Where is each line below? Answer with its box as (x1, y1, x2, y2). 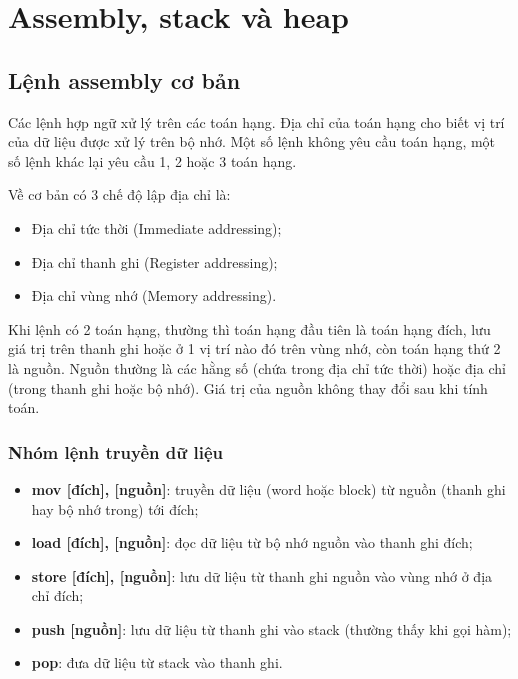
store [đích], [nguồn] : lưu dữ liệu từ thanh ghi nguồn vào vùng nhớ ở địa (31, 565, 493, 586)
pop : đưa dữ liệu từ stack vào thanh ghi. (31, 652, 283, 673)
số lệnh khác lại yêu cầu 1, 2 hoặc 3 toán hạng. (8, 150, 297, 171)
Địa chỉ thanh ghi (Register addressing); (31, 251, 278, 272)
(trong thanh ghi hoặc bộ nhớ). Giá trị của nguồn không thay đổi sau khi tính (8, 377, 488, 398)
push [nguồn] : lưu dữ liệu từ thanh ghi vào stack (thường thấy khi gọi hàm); (31, 618, 512, 639)
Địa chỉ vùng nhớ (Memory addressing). (31, 285, 277, 306)
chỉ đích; (31, 585, 84, 606)
